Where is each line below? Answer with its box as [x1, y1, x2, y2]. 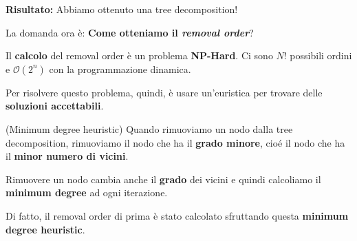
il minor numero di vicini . [6, 149, 129, 163]
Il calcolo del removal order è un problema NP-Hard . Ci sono [6, 48, 273, 63]
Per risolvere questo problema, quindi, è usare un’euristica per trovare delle [6, 85, 323, 99]
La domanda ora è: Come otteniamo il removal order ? [6, 25, 254, 39]
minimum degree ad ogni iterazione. [6, 185, 168, 200]
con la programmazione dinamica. [49, 61, 191, 76]
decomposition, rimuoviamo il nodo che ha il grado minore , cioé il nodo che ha [6, 135, 345, 149]
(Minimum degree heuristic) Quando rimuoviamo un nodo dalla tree [6, 121, 293, 136]
